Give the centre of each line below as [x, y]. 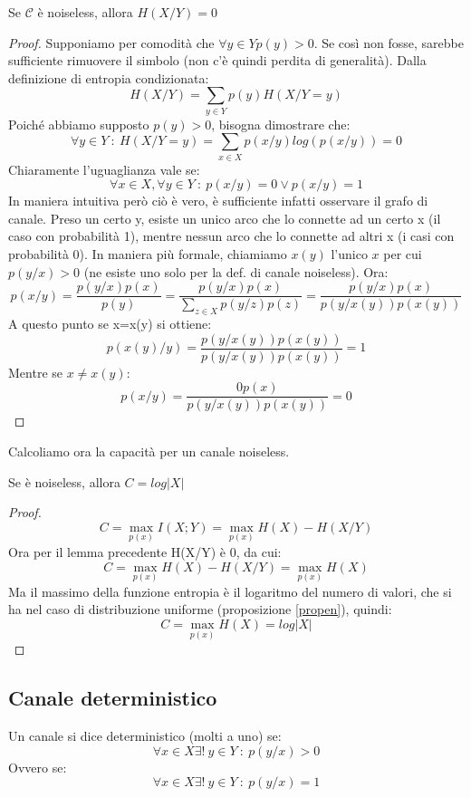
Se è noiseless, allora [64, 481]
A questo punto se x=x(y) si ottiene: [110, 324]
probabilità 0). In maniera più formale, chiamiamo [148, 254]
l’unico [349, 254]
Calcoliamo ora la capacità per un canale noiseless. [149, 451]
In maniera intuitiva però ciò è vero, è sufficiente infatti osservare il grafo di [218, 201]
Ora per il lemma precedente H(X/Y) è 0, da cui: [145, 551]
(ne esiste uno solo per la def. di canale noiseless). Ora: [236, 271]
